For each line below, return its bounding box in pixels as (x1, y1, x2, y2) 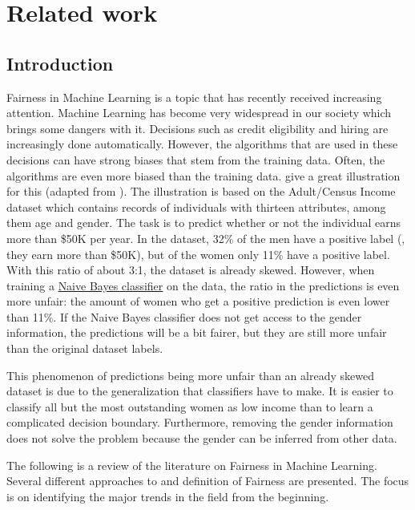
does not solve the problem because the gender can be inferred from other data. (6, 430, 397, 447)
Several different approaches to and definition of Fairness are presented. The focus (6, 472, 409, 489)
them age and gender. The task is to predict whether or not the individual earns (6, 214, 401, 231)
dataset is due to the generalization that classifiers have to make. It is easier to (6, 382, 393, 399)
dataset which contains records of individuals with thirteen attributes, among (6, 198, 386, 215)
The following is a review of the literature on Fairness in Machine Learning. (6, 456, 377, 473)
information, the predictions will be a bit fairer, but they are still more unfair (6, 324, 387, 341)
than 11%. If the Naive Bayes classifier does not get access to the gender (6, 308, 362, 325)
